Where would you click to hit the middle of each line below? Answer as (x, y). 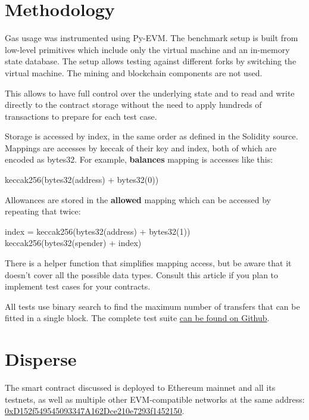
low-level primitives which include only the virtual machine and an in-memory (147, 49)
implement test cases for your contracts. (78, 286)
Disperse (41, 359)
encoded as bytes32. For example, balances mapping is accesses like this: (139, 159)
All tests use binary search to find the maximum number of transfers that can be (152, 306)
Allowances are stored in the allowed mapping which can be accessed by (138, 199)
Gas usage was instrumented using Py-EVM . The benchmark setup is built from (152, 38)
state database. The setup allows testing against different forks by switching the (151, 61)
